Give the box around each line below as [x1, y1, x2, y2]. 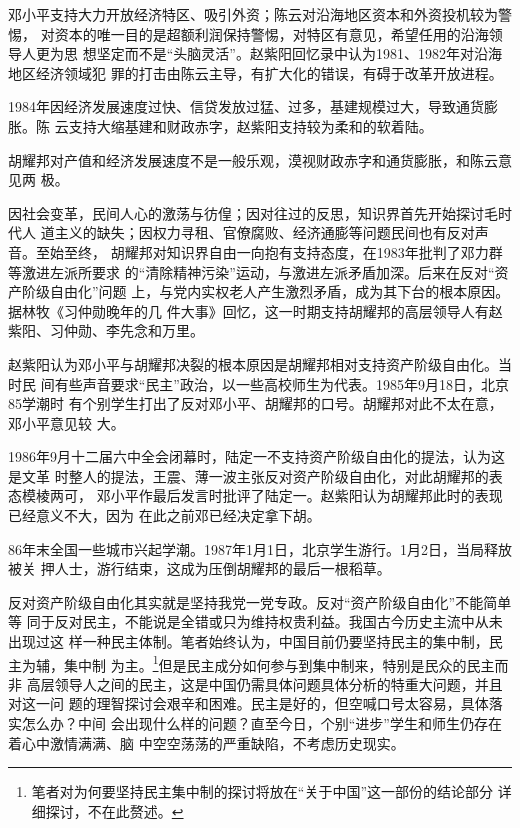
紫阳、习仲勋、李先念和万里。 [8, 320, 204, 341]
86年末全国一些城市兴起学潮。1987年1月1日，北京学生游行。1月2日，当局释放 [8, 538, 512, 559]
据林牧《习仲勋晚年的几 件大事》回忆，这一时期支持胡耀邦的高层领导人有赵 [8, 300, 503, 321]
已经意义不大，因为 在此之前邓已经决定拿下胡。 [8, 505, 321, 526]
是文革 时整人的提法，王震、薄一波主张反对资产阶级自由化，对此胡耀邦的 [8, 465, 489, 486]
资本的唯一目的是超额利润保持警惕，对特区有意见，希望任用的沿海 [54, 23, 489, 44]
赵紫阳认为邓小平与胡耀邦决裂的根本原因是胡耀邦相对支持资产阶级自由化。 [8, 353, 498, 374]
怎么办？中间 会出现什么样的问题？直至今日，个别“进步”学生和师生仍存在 [21, 713, 502, 734]
